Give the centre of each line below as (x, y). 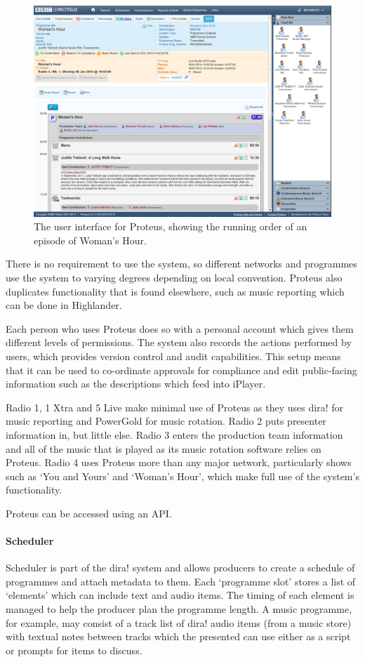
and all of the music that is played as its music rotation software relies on (164, 448)
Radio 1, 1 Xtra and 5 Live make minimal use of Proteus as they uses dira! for (174, 407)
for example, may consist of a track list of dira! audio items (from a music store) (179, 622)
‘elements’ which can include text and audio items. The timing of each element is (180, 595)
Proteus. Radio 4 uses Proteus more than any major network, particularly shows (179, 462)
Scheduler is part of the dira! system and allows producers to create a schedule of (180, 568)
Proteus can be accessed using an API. (89, 513)
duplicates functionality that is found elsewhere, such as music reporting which (175, 291)
